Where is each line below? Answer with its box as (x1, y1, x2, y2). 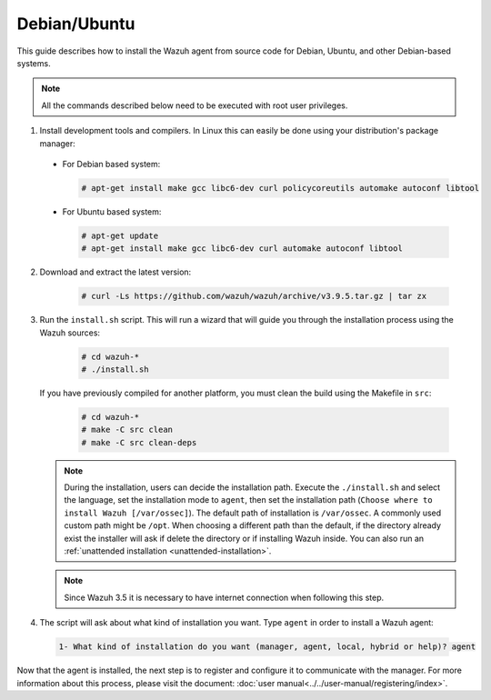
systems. (16, 57, 51, 68)
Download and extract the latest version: (39, 266, 192, 277)
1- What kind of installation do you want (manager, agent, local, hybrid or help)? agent (58, 642, 476, 652)
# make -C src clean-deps (81, 437, 197, 447)
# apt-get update (81, 230, 159, 241)
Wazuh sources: (39, 327, 100, 338)
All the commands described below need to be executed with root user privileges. (41, 100, 348, 111)
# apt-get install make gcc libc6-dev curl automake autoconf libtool (81, 244, 404, 254)
